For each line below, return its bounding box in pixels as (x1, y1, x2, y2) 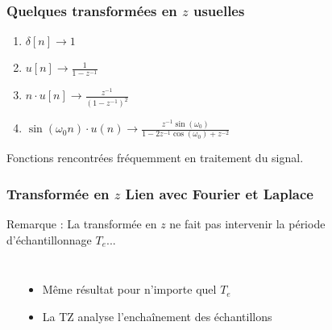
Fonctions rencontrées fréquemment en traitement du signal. (6, 149, 304, 166)
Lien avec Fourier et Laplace (125, 183, 313, 203)
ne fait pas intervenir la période (169, 215, 326, 232)
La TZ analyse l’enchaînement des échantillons (42, 308, 272, 325)
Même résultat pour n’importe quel (42, 281, 217, 298)
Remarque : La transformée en (6, 215, 157, 232)
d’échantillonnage (6, 231, 92, 248)
